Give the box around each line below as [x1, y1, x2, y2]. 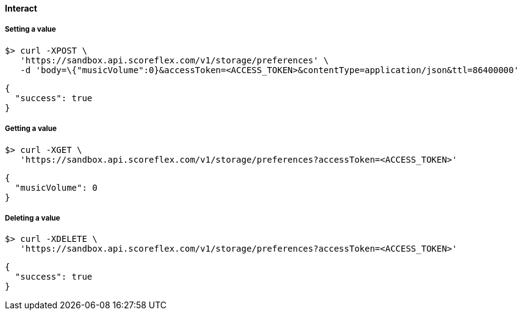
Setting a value [5, 25, 56, 34]
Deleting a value [5, 213, 60, 222]
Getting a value [5, 124, 57, 133]
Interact [5, 3, 37, 13]
